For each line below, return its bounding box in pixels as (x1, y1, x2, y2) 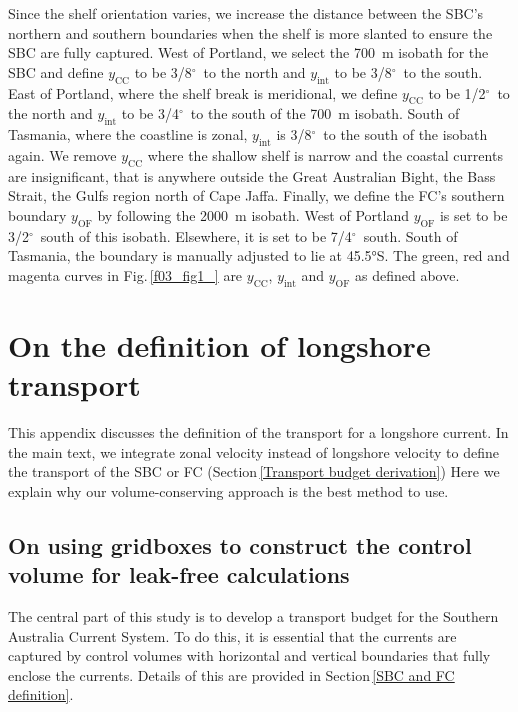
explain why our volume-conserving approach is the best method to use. (8, 480, 449, 501)
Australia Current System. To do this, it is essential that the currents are (8, 625, 457, 646)
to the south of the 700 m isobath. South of (190, 103, 460, 124)
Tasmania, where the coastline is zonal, (8, 124, 248, 145)
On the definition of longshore (8, 324, 431, 365)
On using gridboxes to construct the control (8, 529, 472, 560)
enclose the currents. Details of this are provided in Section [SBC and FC (8, 664, 455, 685)
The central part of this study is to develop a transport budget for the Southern (8, 606, 499, 627)
